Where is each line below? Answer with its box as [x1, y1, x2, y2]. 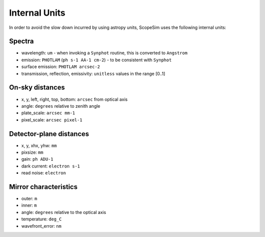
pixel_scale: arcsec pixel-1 [21, 117, 83, 122]
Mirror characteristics [9, 183, 78, 191]
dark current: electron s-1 [21, 163, 80, 169]
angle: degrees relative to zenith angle [21, 103, 101, 109]
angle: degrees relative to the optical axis [21, 209, 106, 215]
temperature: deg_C [21, 216, 62, 222]
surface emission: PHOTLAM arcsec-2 [21, 64, 100, 70]
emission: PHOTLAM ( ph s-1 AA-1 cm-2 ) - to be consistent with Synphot [21, 57, 172, 63]
